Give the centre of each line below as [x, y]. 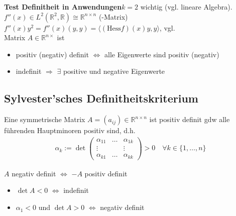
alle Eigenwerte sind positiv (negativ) [162, 54]
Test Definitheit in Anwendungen [63, 7]
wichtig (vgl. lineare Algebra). [186, 7]
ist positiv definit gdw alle [190, 119]
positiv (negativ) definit [52, 54]
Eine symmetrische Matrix [45, 119]
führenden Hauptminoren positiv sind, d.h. [70, 130]
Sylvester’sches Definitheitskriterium [101, 98]
